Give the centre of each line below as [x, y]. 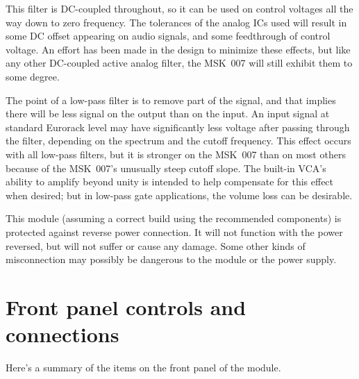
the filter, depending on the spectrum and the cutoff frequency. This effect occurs [178, 141]
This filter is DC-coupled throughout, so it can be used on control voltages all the [179, 8]
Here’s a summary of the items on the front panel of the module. [143, 367]
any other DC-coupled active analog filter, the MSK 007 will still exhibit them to [179, 63]
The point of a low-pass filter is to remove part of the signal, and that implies [171, 100]
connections [62, 334]
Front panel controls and [126, 306]
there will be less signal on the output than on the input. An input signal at [168, 113]
